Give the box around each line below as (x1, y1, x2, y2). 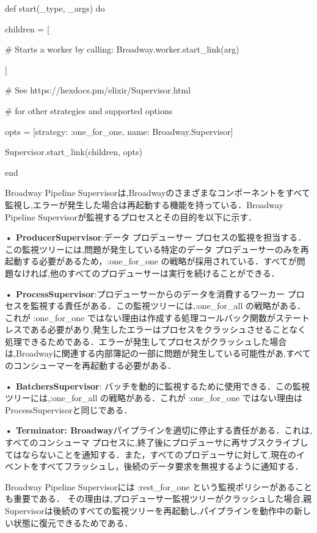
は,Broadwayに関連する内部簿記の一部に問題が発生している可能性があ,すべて (5, 347, 311, 360)
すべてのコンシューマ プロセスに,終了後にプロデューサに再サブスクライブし (5, 436, 308, 449)
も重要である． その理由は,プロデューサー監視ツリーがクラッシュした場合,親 (5, 492, 312, 505)
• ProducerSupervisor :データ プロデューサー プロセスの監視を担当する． (5, 231, 307, 244)
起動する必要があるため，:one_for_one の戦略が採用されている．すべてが (5, 255, 297, 267)
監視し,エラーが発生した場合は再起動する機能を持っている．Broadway (5, 198, 284, 211)
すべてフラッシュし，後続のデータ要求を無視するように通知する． (38, 460, 304, 473)
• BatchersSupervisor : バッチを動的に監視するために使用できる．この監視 (5, 379, 310, 392)
